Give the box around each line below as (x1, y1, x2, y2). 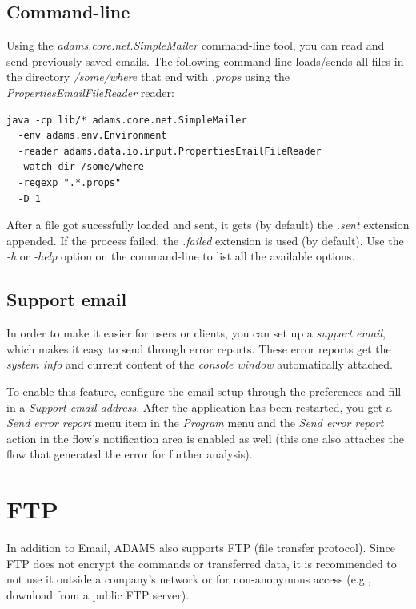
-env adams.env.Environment (18, 130, 167, 142)
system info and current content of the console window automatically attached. (6, 356, 393, 373)
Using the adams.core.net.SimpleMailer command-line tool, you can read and (6, 37, 385, 54)
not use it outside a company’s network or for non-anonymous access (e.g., (6, 571, 371, 587)
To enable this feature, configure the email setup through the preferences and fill (6, 382, 402, 399)
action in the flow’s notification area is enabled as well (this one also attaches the (6, 430, 405, 446)
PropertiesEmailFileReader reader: (6, 83, 174, 100)
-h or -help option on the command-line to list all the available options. (6, 248, 355, 264)
